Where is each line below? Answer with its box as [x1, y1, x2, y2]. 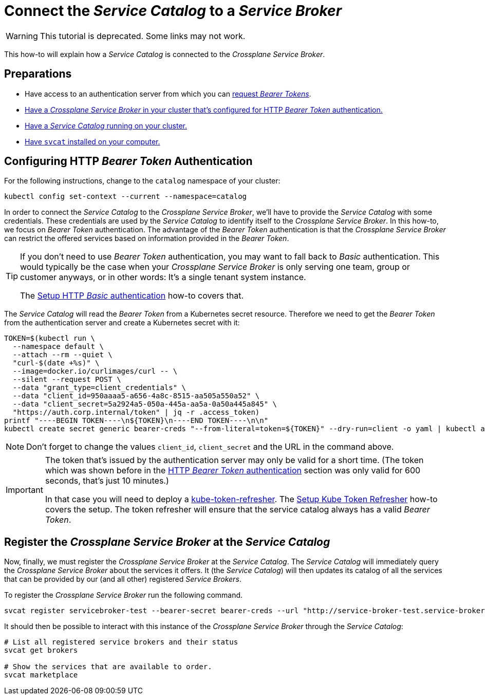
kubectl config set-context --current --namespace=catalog [4, 192, 247, 201]
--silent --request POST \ [12, 375, 121, 384]
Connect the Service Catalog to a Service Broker [4, 2, 342, 20]
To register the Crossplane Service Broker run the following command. [4, 591, 243, 600]
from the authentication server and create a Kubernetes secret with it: [4, 318, 240, 327]
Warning [6, 30, 38, 41]
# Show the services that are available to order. [4, 663, 212, 671]
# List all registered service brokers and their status [4, 638, 238, 647]
